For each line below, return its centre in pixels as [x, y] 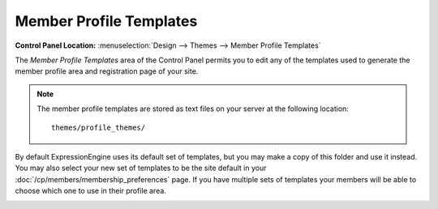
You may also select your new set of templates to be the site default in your [141, 168]
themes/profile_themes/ [99, 127]
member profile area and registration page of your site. [107, 71]
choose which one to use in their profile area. [90, 191]
